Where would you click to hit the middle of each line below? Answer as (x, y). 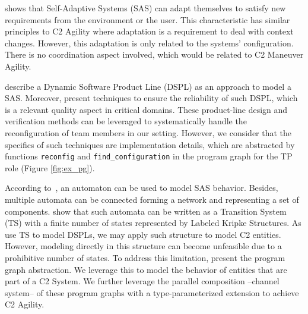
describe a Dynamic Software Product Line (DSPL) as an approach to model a (148, 86)
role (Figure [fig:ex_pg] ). (50, 167)
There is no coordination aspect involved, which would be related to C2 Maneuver (154, 54)
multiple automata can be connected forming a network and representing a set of (152, 199)
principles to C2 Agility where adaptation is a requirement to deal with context (149, 31)
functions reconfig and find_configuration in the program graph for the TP (149, 156)
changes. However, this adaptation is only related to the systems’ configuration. (149, 43)
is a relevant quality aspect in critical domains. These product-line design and (146, 109)
